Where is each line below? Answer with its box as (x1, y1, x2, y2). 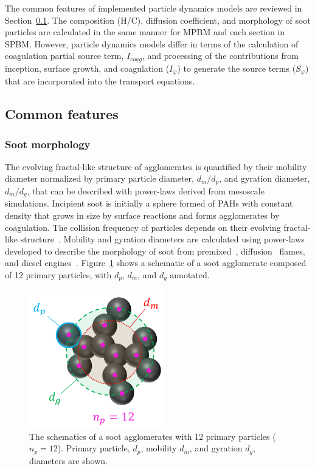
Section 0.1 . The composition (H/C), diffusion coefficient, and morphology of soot (5, 13, 311, 26)
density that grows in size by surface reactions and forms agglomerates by (5, 208, 280, 221)
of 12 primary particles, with (5, 268, 112, 281)
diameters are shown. (29, 454, 108, 467)
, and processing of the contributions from (142, 49, 299, 62)
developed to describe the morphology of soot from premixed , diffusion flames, (5, 244, 305, 257)
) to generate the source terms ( (177, 61, 296, 74)
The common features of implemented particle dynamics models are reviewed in (5, 2, 302, 14)
